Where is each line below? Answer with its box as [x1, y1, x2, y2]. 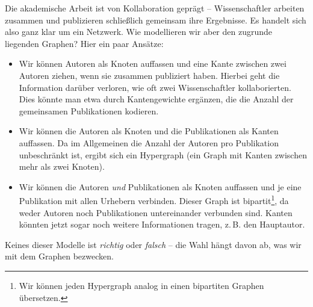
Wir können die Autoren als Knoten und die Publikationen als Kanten [19, 125, 279, 137]
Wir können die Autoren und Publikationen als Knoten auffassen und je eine [19, 180, 302, 193]
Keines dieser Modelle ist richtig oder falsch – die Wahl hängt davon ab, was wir [5, 238, 302, 250]
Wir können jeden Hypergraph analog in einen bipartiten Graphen [19, 279, 264, 291]
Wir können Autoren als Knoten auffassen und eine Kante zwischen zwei [19, 57, 287, 70]
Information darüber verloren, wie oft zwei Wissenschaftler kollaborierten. [19, 81, 291, 93]
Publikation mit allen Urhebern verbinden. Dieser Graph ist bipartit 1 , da [19, 193, 289, 206]
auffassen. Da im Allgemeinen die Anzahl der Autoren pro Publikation [19, 136, 279, 149]
